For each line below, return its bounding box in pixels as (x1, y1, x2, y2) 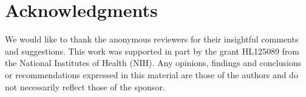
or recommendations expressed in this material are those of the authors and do (5, 68, 298, 81)
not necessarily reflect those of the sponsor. (5, 80, 165, 93)
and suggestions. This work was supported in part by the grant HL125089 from (5, 44, 300, 57)
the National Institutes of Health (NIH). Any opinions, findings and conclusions (5, 56, 302, 69)
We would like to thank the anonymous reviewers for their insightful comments (5, 33, 299, 45)
